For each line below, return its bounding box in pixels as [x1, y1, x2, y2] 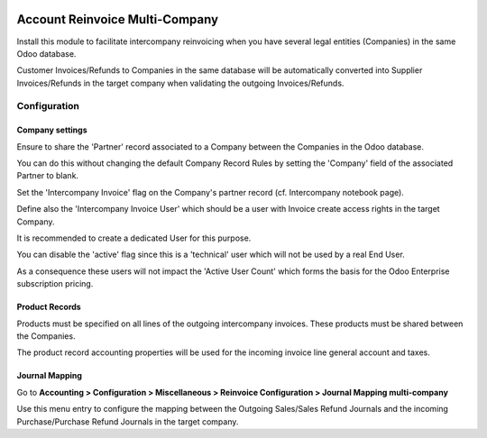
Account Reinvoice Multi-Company [16, 12, 219, 27]
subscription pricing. [16, 278, 94, 289]
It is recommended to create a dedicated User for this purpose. [16, 233, 252, 243]
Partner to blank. [16, 170, 79, 181]
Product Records [16, 302, 81, 313]
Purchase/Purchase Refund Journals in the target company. [16, 415, 239, 427]
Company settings [16, 124, 87, 135]
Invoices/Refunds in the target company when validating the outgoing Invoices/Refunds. [16, 78, 345, 88]
